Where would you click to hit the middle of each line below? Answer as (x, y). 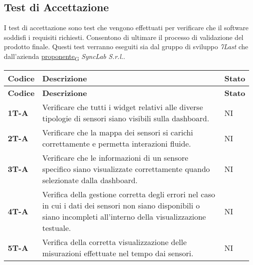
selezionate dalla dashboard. (90, 180)
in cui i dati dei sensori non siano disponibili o (121, 206)
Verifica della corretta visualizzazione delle (114, 242)
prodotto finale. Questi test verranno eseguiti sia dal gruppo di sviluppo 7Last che (126, 47)
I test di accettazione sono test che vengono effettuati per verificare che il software (126, 28)
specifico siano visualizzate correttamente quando (126, 169)
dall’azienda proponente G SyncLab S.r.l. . (65, 57)
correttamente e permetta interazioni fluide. (117, 144)
